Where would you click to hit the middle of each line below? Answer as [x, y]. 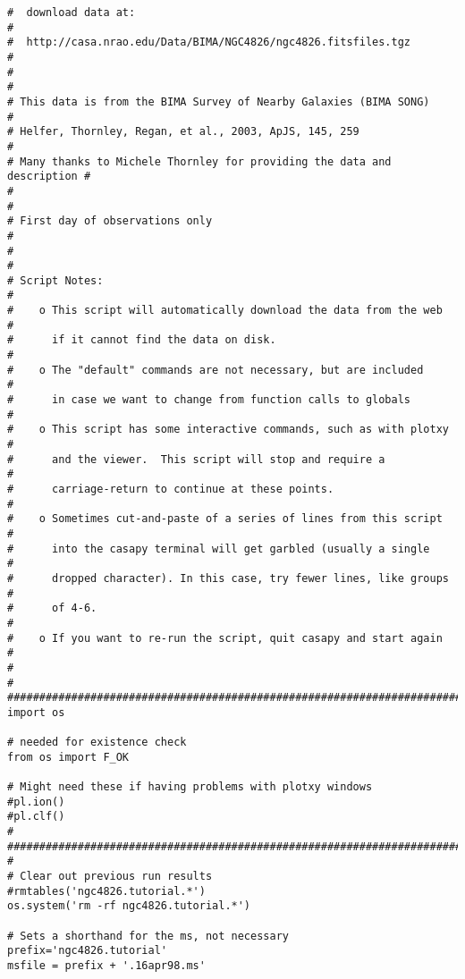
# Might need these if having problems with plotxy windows [190, 787]
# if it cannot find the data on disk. [142, 340]
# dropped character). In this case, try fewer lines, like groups [228, 578]
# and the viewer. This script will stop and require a [196, 459]
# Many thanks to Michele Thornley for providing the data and [199, 161]
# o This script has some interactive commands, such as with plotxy [228, 430]
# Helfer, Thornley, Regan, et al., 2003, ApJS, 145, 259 [183, 132]
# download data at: [72, 13]
